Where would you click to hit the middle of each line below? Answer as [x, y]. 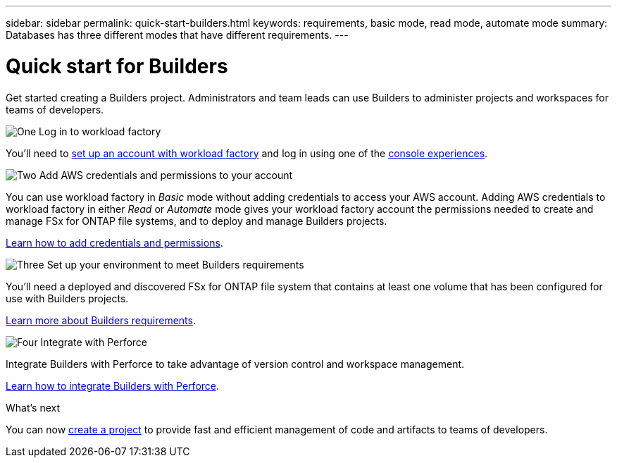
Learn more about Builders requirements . [101, 320]
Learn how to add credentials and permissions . [114, 242]
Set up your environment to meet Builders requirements [175, 264]
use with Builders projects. [67, 298]
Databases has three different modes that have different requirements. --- [177, 35]
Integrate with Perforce [94, 342]
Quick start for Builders [117, 66]
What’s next [33, 407]
